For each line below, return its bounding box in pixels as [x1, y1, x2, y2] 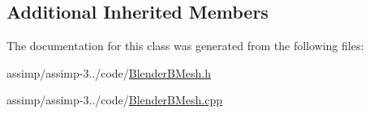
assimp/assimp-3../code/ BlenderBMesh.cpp [6, 91, 223, 108]
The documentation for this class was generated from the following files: [6, 37, 364, 54]
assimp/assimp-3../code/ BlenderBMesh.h [6, 64, 212, 81]
